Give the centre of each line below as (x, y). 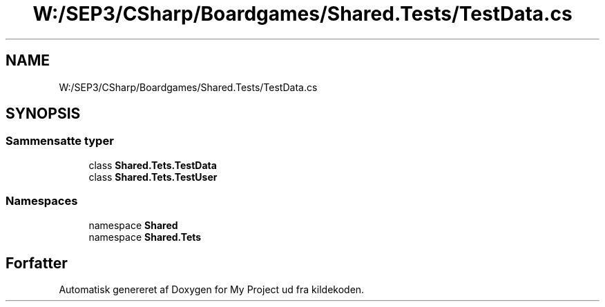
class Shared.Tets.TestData (153, 165)
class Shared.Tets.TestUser (153, 177)
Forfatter (37, 263)
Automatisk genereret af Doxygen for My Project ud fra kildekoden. (212, 290)
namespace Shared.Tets (145, 237)
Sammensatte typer (60, 141)
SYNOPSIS (43, 114)
